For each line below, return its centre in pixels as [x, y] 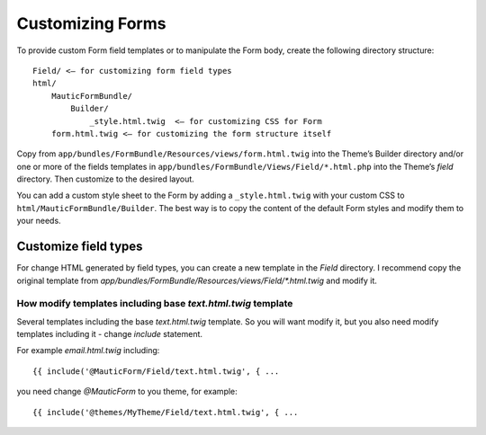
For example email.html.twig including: [88, 351]
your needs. [39, 221]
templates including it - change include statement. [109, 334]
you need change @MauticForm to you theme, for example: [127, 392]
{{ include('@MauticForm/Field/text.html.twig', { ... [156, 371]
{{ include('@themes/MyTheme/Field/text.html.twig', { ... [166, 412]
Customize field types [80, 247]
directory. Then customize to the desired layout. [106, 179]
